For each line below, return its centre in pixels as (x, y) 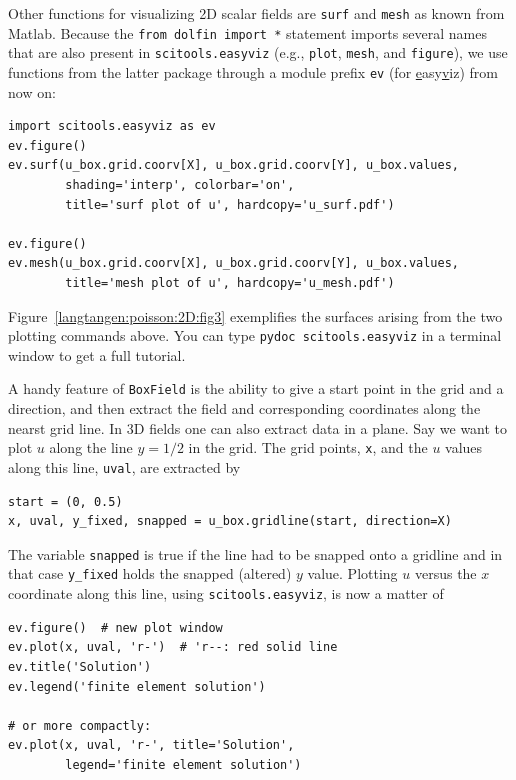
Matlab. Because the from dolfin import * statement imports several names (248, 32)
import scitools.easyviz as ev (112, 126)
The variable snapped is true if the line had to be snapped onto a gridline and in (255, 553)
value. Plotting (352, 573)
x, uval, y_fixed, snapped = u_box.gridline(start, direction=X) (230, 521)
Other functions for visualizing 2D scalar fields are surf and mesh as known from (256, 13)
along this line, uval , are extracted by (124, 466)
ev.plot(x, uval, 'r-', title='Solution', (151, 745)
